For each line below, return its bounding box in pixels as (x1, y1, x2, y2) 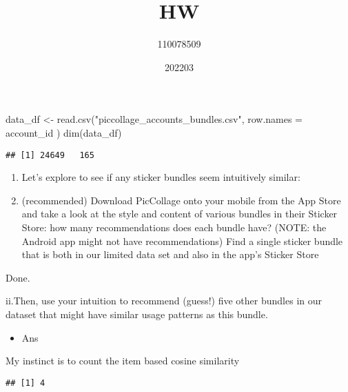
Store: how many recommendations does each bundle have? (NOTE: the (21, 219, 327, 234)
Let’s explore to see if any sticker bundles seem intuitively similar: (21, 170, 300, 184)
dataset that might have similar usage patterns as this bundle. (6, 306, 268, 321)
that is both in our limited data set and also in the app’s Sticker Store (21, 247, 319, 262)
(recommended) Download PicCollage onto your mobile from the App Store (21, 193, 341, 207)
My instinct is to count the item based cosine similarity (6, 353, 240, 368)
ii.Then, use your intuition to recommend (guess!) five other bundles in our (6, 293, 322, 308)
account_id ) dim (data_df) (6, 125, 122, 139)
